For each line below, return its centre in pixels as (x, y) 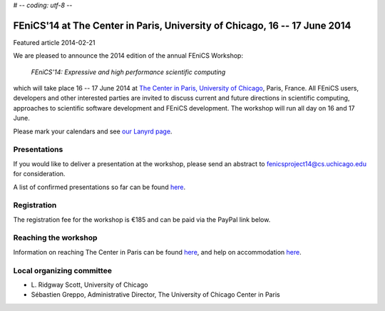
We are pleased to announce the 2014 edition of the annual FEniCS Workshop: (128, 56)
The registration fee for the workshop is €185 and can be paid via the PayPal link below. (142, 219)
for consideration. (39, 174)
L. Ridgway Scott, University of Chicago (89, 285)
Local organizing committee (62, 270)
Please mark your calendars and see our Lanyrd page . (93, 131)
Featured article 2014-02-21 (54, 42)
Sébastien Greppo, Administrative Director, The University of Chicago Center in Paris (156, 295)
